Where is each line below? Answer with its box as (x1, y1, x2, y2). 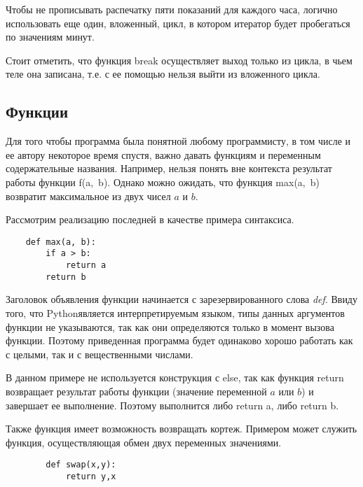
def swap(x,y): (46, 460, 116, 470)
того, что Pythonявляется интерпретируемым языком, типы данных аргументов (6, 305, 345, 320)
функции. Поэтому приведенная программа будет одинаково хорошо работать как (6, 333, 353, 348)
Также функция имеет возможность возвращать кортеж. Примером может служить (6, 421, 357, 436)
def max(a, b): (25, 237, 96, 247)
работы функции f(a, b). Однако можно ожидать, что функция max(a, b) (6, 174, 320, 189)
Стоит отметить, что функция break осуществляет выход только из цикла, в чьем (6, 52, 352, 67)
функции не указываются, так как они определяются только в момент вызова (6, 319, 334, 334)
